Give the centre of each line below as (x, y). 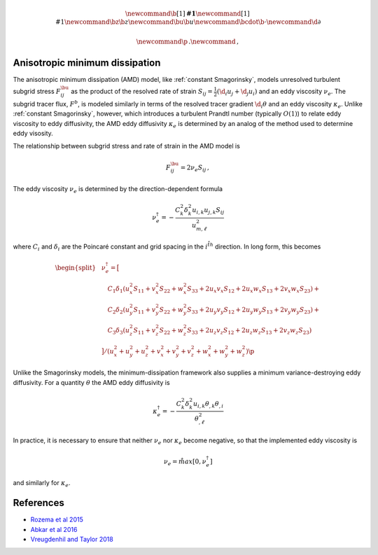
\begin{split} (76, 268)
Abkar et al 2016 (54, 529)
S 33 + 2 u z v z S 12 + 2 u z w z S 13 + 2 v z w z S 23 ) (249, 331)
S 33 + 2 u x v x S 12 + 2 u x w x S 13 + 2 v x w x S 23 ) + (253, 289)
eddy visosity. (33, 134)
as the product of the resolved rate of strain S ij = (142, 92)
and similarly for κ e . (42, 484)
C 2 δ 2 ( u (119, 310)
